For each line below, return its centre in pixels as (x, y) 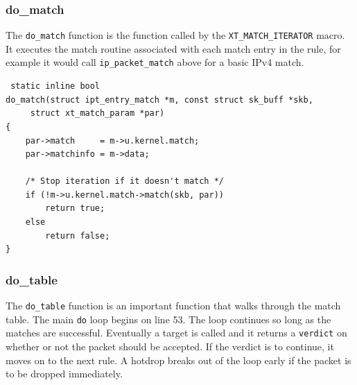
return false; (78, 236)
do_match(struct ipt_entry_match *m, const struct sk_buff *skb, (159, 100)
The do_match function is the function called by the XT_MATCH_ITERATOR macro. (175, 35)
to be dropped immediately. (64, 374)
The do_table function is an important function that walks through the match (173, 306)
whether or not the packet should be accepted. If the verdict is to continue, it (170, 346)
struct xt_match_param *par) (97, 113)
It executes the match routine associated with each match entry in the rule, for (173, 48)
